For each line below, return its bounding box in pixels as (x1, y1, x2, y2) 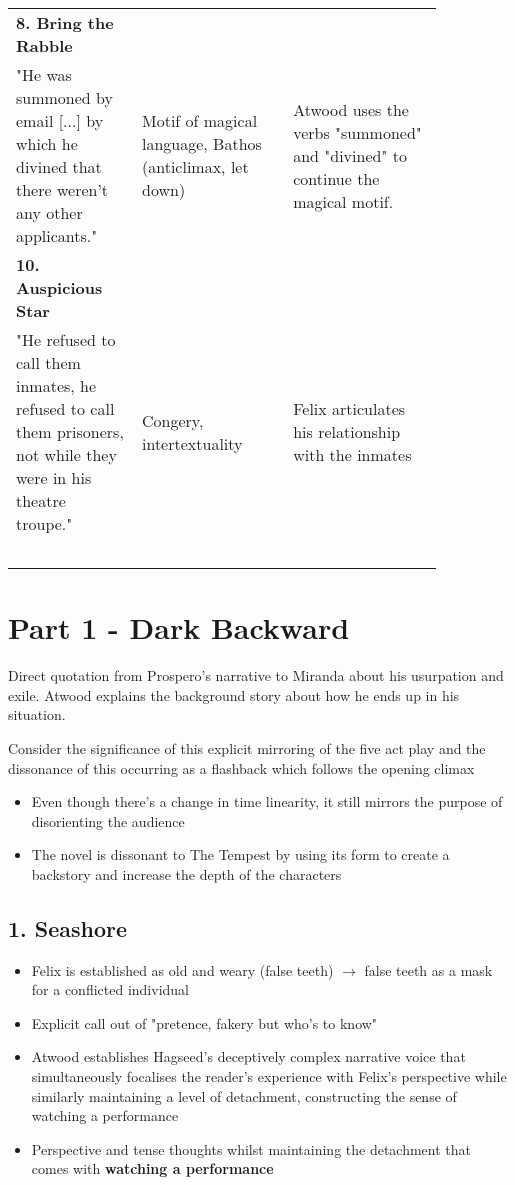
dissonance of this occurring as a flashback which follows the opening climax (8, 757, 475, 778)
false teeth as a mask (364, 959, 493, 980)
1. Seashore (8, 912, 128, 943)
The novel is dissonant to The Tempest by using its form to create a (31, 844, 450, 865)
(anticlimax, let (141, 155, 249, 178)
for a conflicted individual (31, 979, 189, 1000)
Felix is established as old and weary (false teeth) (31, 959, 334, 980)
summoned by (16, 86, 113, 109)
